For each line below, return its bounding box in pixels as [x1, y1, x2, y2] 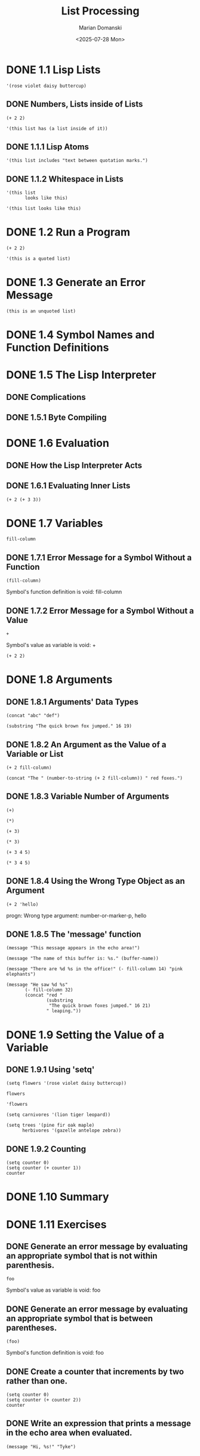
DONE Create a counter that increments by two [6, 1366, 184, 1377]
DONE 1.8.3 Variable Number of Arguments [6, 792, 170, 802]
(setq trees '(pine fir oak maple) [6, 1123, 95, 1129]
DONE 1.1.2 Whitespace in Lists [6, 174, 124, 184]
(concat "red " [24, 992, 63, 998]
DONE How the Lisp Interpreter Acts [6, 460, 142, 470]
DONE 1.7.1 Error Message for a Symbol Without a [6, 552, 192, 562]
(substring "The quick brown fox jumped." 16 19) [6, 723, 133, 729]
